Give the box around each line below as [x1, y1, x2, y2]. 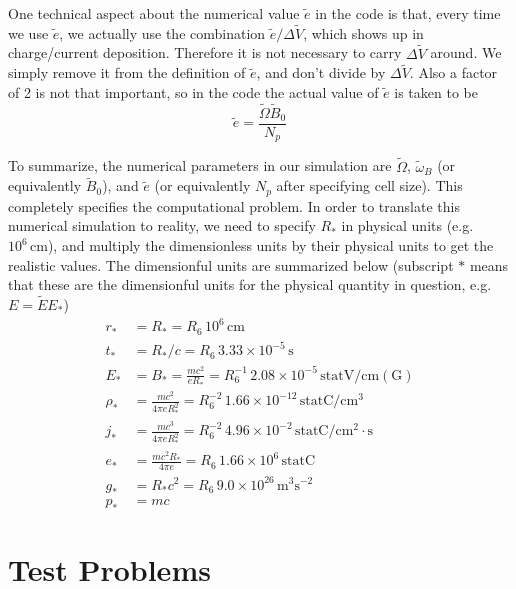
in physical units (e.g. [341, 215, 474, 236]
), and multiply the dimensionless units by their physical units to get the [47, 235, 494, 256]
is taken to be [394, 82, 478, 103]
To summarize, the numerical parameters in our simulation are [8, 155, 392, 176]
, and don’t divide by [256, 62, 386, 83]
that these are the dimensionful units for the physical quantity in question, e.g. [8, 274, 492, 295]
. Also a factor [409, 62, 498, 83]
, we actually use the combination [59, 22, 266, 43]
